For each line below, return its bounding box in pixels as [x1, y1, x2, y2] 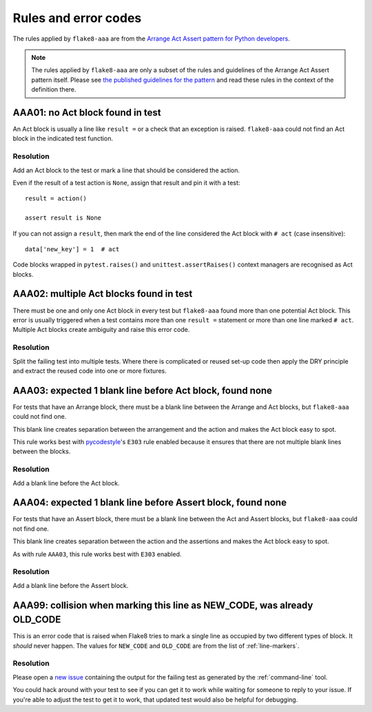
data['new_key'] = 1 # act [25, 245, 120, 253]
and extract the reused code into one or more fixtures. [12, 366, 167, 375]
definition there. [31, 85, 76, 94]
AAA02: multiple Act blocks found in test [12, 288, 193, 300]
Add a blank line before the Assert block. [12, 581, 129, 589]
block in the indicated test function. [12, 134, 114, 143]
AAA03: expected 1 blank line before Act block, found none [12, 384, 272, 396]
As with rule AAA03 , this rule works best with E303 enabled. [12, 549, 182, 558]
